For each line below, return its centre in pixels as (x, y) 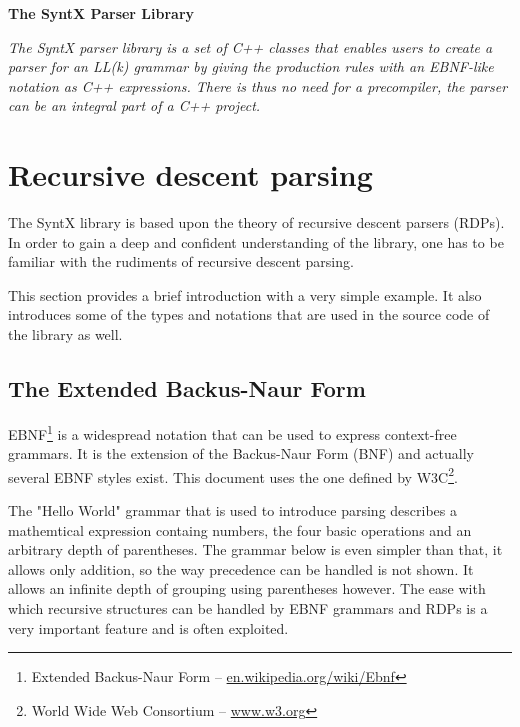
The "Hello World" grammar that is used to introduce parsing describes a (232, 509)
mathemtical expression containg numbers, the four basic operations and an (240, 529)
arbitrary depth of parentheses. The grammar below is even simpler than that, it (255, 549)
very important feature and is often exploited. (148, 627)
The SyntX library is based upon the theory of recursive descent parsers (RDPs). (256, 222)
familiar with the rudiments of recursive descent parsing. (181, 261)
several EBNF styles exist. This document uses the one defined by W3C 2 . (233, 475)
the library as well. (65, 334)
